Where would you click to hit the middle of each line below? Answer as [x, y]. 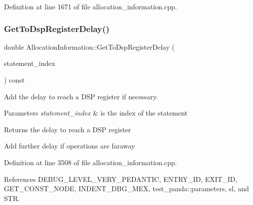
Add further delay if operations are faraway [70, 146]
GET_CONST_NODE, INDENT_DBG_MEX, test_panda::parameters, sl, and [126, 189]
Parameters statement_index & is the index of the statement [96, 113]
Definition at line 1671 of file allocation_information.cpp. [90, 6]
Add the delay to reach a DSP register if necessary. [81, 96]
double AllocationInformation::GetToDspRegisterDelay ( [89, 46]
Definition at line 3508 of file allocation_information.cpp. [90, 162]
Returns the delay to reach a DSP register [68, 129]
